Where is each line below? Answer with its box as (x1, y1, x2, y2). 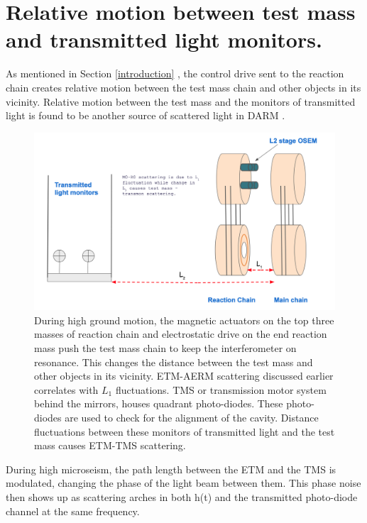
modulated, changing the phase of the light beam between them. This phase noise (6, 475, 361, 490)
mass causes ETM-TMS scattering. (34, 438, 186, 453)
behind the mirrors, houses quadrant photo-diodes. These (34, 396, 283, 411)
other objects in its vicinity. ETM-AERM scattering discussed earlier (34, 368, 334, 383)
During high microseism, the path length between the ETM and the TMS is (6, 461, 336, 476)
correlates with (34, 382, 99, 397)
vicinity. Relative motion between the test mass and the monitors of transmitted (6, 94, 356, 109)
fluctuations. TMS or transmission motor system (115, 382, 327, 397)
